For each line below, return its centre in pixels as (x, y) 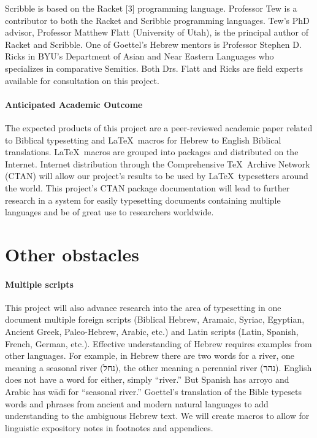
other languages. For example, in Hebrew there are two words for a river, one (150, 355)
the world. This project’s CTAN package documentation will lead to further (147, 187)
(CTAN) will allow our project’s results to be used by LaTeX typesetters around (157, 176)
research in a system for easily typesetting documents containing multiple (143, 200)
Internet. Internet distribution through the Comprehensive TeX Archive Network (158, 163)
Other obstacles (72, 254)
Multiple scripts (39, 284)
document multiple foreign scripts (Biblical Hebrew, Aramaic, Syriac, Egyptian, (155, 319)
